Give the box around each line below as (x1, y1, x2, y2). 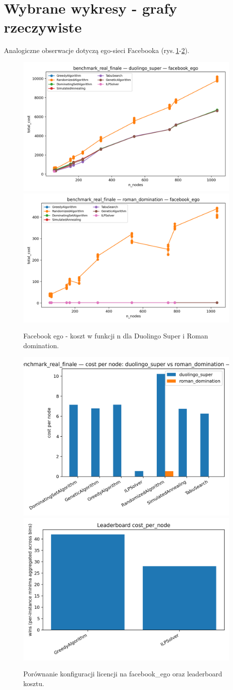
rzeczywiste (4, 17, 82, 37)
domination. (23, 340, 59, 350)
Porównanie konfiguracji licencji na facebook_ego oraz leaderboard (23, 669, 222, 679)
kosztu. (23, 678, 44, 689)
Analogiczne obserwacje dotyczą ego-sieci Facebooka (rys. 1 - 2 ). (4, 45, 189, 55)
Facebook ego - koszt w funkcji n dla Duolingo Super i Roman (23, 331, 208, 341)
